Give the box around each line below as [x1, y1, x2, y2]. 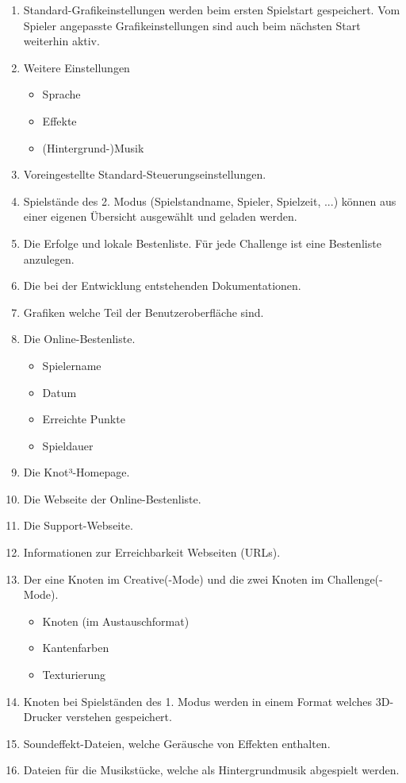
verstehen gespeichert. [65, 708, 172, 725]
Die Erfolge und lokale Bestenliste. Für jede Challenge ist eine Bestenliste [23, 234, 381, 251]
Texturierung [42, 666, 106, 683]
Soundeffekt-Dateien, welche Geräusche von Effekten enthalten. [23, 735, 331, 751]
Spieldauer [42, 437, 94, 453]
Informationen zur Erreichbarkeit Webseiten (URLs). [23, 544, 281, 561]
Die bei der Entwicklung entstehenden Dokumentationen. [23, 277, 301, 294]
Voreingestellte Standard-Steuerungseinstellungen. [23, 166, 266, 183]
